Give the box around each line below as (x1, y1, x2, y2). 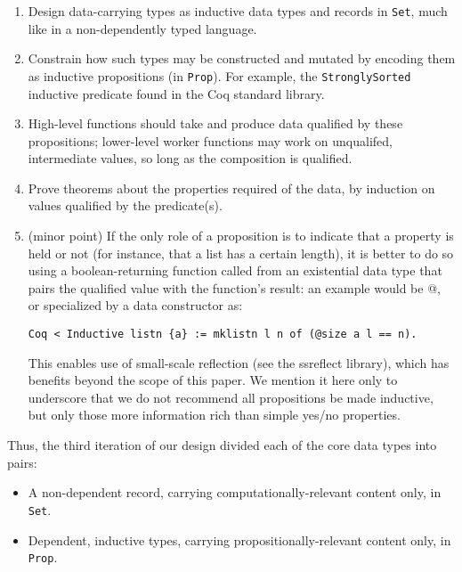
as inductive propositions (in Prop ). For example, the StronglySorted (28, 66, 411, 85)
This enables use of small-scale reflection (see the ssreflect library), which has (28, 353, 450, 372)
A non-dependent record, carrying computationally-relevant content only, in (28, 483, 442, 502)
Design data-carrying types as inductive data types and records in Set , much (28, 2, 448, 20)
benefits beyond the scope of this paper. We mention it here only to (28, 371, 398, 389)
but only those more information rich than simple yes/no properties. (28, 405, 401, 424)
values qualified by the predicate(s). (28, 196, 223, 215)
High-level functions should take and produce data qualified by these (28, 114, 403, 133)
